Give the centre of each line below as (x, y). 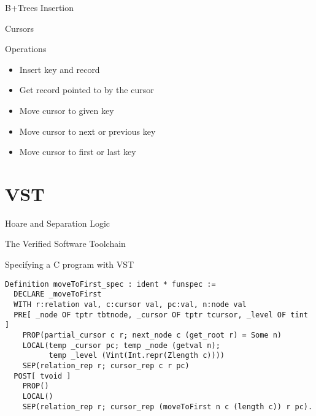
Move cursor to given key (67, 110)
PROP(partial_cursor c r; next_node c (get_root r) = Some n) (152, 335)
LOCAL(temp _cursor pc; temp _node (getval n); (121, 345)
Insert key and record (60, 69)
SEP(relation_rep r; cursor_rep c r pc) (106, 365)
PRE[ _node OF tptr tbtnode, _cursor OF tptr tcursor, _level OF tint (161, 315)
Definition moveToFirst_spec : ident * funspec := (110, 284)
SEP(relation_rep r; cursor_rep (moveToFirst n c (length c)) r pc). (168, 407)
